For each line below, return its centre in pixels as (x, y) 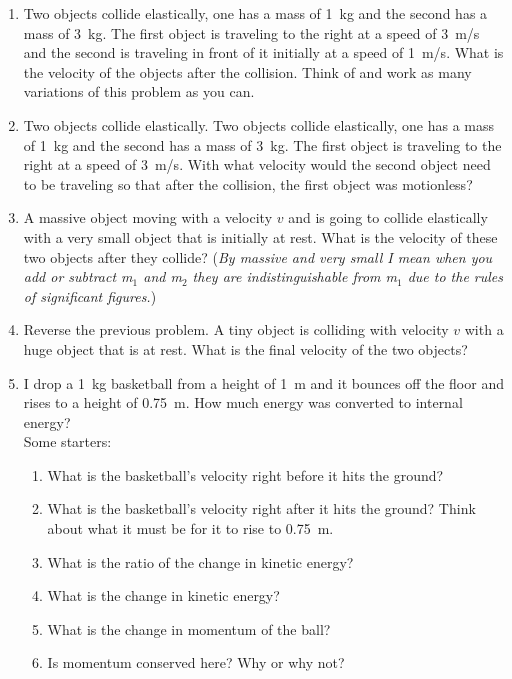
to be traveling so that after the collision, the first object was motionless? (248, 183)
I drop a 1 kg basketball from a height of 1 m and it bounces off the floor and (263, 382)
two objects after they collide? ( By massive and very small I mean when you (258, 256)
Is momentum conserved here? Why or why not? (196, 662)
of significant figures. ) (90, 295)
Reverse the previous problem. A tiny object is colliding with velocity (236, 329)
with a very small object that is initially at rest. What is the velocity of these (260, 236)
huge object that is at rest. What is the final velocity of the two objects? (245, 348)
